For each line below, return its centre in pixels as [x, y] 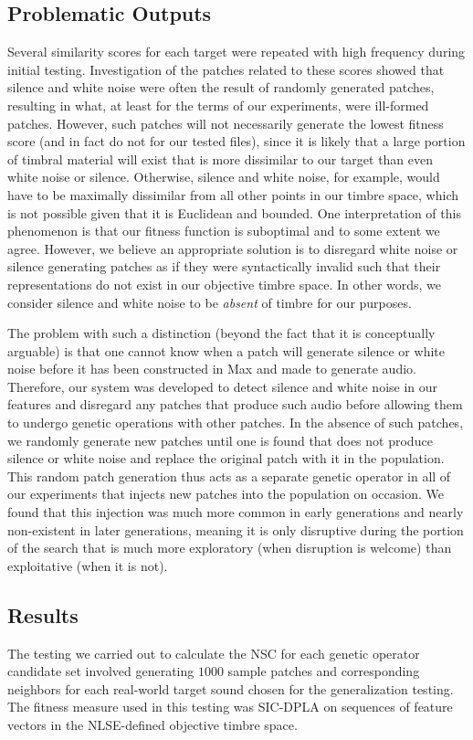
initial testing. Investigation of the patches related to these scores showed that [226, 69]
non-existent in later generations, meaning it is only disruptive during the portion [236, 529]
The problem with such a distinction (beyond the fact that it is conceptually [221, 333]
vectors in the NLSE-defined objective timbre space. [152, 724]
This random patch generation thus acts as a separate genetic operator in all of [229, 476]
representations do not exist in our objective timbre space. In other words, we [225, 284]
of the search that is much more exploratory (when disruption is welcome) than [230, 548]
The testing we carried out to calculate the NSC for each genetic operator [214, 653]
